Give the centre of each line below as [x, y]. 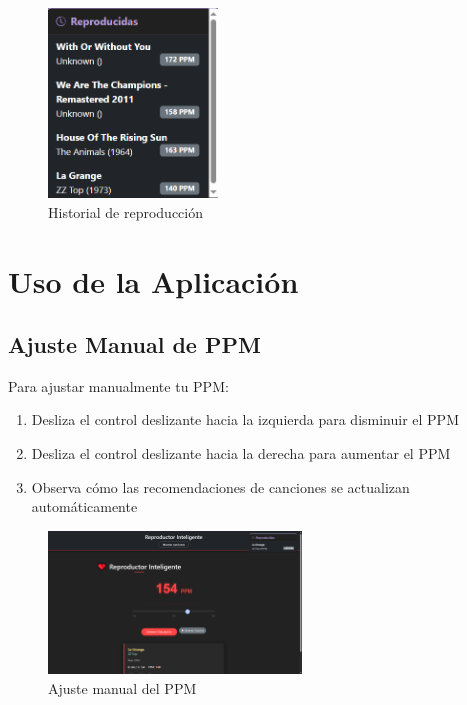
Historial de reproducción [125, 211]
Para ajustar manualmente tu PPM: [118, 385]
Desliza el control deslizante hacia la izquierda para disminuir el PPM [245, 419]
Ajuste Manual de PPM [134, 344]
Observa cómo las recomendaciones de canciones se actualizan [220, 486]
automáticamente [84, 506]
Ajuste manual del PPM [122, 687]
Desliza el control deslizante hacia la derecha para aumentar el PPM [241, 453]
